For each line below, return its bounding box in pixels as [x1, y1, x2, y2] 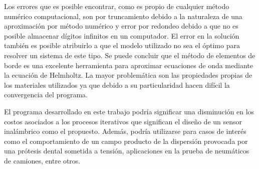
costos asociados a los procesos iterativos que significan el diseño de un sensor [4, 116, 242, 126]
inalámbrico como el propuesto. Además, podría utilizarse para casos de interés [4, 126, 246, 136]
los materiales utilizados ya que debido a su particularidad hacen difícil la [4, 79, 230, 90]
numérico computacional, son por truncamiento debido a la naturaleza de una [4, 11, 242, 21]
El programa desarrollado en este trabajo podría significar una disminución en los [4, 106, 254, 116]
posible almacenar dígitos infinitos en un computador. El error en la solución [4, 30, 239, 41]
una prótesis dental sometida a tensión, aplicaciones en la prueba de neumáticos [4, 145, 249, 156]
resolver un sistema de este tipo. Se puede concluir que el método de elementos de [4, 50, 255, 60]
